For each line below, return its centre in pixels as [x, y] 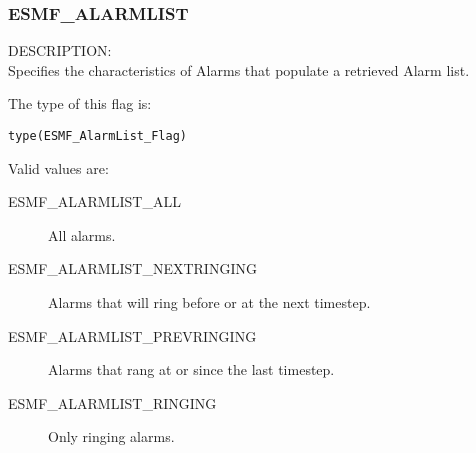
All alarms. [82, 234]
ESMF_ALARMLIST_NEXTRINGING [132, 268]
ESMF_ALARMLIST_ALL [94, 201]
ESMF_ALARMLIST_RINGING [112, 402]
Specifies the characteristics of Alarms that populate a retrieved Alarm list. [239, 69]
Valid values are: [58, 167]
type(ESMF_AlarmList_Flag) [97, 136]
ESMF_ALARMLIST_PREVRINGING [132, 335]
